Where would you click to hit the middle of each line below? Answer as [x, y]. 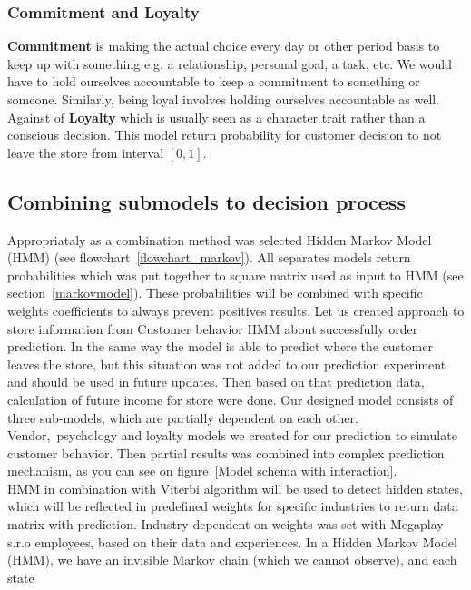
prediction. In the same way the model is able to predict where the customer [220, 346]
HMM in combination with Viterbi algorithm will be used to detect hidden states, [235, 488]
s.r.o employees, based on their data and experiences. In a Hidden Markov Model [232, 541]
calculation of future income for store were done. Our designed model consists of [231, 399]
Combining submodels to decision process [206, 201]
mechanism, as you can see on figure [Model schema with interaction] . [202, 471]
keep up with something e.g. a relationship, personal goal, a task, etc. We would [230, 63]
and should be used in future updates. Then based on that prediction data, [216, 382]
